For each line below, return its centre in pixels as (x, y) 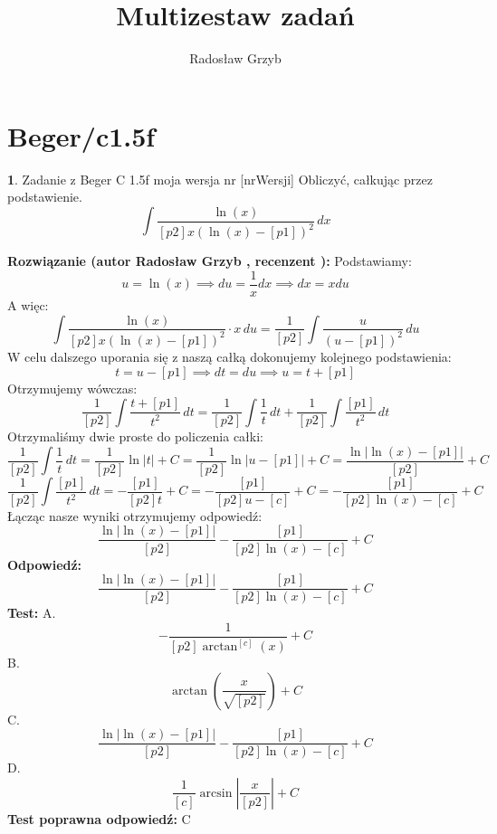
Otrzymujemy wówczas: (72, 388)
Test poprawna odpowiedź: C (99, 818)
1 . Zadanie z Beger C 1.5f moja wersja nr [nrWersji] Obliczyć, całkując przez (220, 179)
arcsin (216, 793)
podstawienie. (45, 197)
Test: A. (32, 613)
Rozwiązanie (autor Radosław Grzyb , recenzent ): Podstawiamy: (210, 261)
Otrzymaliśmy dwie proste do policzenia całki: (135, 436)
